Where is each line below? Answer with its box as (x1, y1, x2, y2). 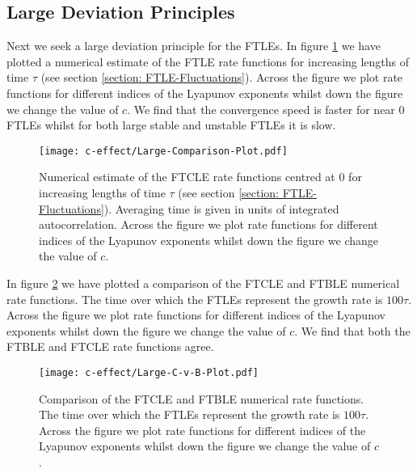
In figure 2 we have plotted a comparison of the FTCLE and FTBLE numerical (6, 274, 400, 291)
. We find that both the (294, 322, 411, 339)
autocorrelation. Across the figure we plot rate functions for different (39, 216, 378, 233)
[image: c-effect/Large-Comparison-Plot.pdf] (39, 145, 288, 157)
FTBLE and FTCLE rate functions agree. (6, 338, 214, 355)
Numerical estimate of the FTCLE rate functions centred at (39, 168, 335, 185)
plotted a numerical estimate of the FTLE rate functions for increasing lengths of (6, 53, 410, 70)
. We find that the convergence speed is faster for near (127, 100, 395, 117)
